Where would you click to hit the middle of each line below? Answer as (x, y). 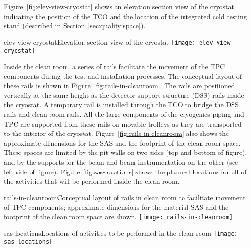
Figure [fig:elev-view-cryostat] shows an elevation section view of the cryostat (119, 6)
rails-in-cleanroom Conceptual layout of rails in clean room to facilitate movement (125, 197)
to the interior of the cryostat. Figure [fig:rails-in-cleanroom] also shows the (117, 133)
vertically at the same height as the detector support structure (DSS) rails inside (124, 95)
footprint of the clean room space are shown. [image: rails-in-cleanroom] (118, 216)
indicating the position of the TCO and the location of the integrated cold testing (125, 16)
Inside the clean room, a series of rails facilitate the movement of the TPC (115, 67)
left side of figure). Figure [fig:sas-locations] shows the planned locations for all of (125, 171)
